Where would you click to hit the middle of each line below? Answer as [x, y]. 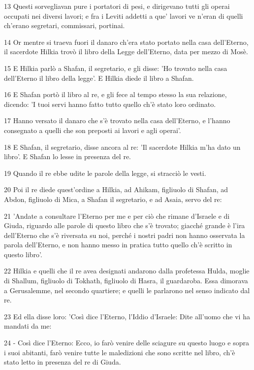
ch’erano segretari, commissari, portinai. [64, 25]
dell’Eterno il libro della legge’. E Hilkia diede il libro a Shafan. [99, 78]
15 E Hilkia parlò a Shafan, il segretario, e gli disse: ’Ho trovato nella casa [116, 68]
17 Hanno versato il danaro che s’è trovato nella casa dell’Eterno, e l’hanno [117, 120]
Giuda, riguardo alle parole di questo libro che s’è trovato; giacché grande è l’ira [125, 225]
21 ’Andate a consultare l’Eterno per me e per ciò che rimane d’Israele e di [117, 216]
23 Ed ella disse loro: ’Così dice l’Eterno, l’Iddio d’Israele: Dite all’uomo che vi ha [127, 316]
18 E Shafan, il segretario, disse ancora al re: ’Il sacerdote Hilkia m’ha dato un [122, 147]
